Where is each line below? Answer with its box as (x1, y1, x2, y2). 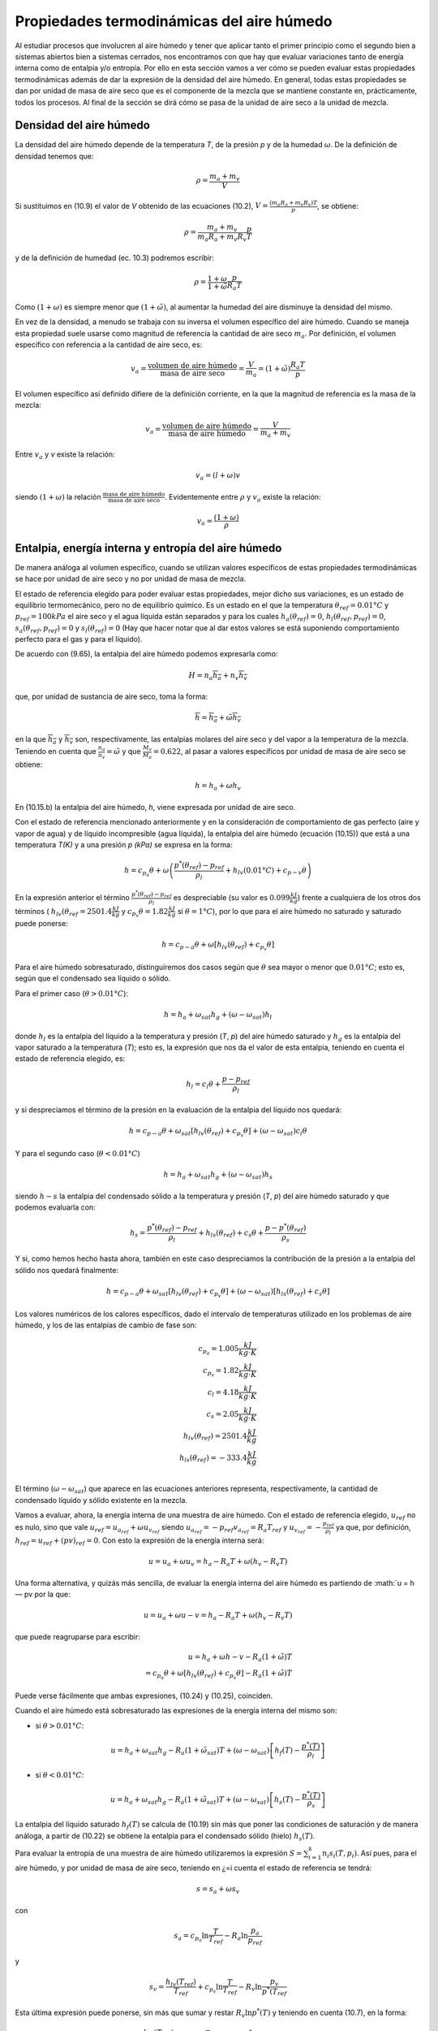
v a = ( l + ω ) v (195, 471, 241, 482)
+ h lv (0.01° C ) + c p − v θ (225, 865, 307, 877)
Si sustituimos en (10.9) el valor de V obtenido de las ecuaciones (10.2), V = (15, 201, 268, 210)
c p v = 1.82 (203, 1366, 239, 1378)
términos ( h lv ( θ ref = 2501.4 (15, 906, 113, 918)
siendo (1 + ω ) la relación (15, 492, 101, 501)
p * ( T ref (261, 1986, 287, 1998)
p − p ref (221, 1074, 251, 1085)
